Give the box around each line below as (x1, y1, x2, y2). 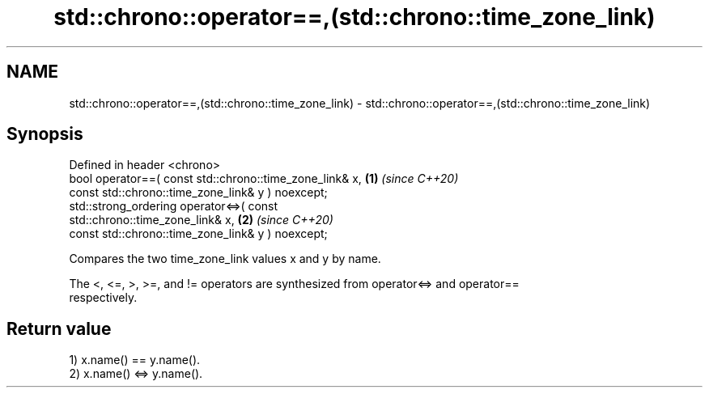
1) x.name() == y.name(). (69, 353, 201, 367)
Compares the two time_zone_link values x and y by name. (69, 252, 381, 266)
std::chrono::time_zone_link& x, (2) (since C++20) (69, 213, 333, 227)
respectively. (69, 290, 138, 305)
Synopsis (6, 124, 83, 145)
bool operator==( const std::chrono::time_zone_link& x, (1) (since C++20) (69, 172, 459, 186)
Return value (6, 318, 112, 339)
